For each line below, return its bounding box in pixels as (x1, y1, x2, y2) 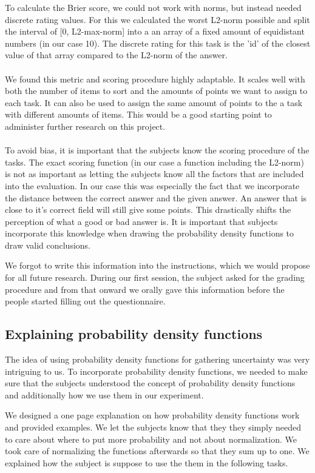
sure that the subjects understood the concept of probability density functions (5, 377, 296, 389)
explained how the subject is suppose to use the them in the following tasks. (5, 456, 288, 469)
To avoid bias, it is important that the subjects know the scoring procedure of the (5, 144, 310, 156)
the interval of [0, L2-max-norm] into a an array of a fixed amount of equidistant (5, 25, 305, 38)
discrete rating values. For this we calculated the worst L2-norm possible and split (5, 13, 310, 25)
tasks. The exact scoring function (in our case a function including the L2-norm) (5, 155, 304, 168)
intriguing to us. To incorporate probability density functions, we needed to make (5, 364, 308, 377)
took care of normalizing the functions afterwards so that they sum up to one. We (5, 444, 310, 457)
